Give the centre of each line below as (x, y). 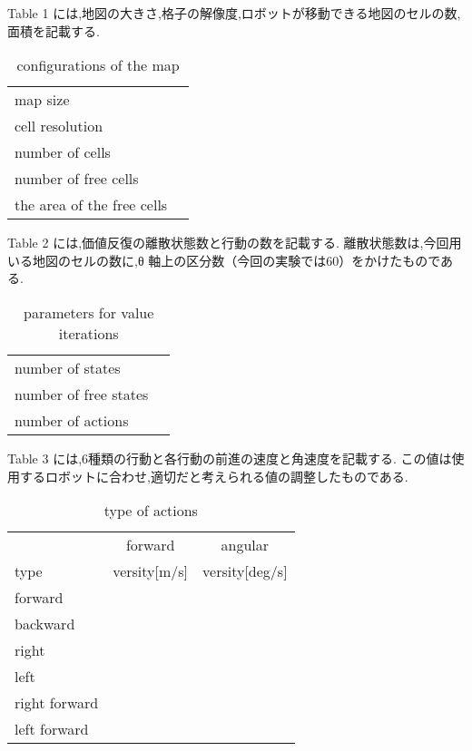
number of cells (63, 152)
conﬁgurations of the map (98, 65)
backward (45, 624)
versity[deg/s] (245, 571)
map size (42, 100)
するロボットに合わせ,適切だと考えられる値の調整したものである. (214, 476)
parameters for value (89, 312)
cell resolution (59, 126)
